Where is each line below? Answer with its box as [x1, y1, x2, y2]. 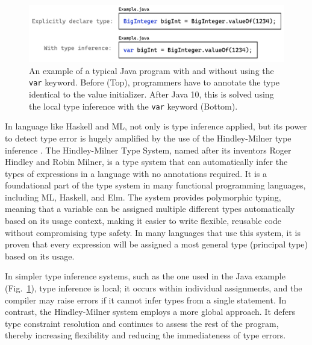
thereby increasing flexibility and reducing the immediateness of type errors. [5, 329, 286, 341]
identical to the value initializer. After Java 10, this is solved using [29, 88, 274, 101]
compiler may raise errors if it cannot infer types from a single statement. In [5, 293, 287, 306]
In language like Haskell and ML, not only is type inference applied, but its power [5, 120, 307, 132]
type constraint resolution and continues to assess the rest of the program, [5, 317, 279, 329]
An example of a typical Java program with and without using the [29, 64, 274, 76]
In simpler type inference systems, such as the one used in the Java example [5, 270, 285, 282]
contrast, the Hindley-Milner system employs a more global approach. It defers [5, 305, 296, 318]
